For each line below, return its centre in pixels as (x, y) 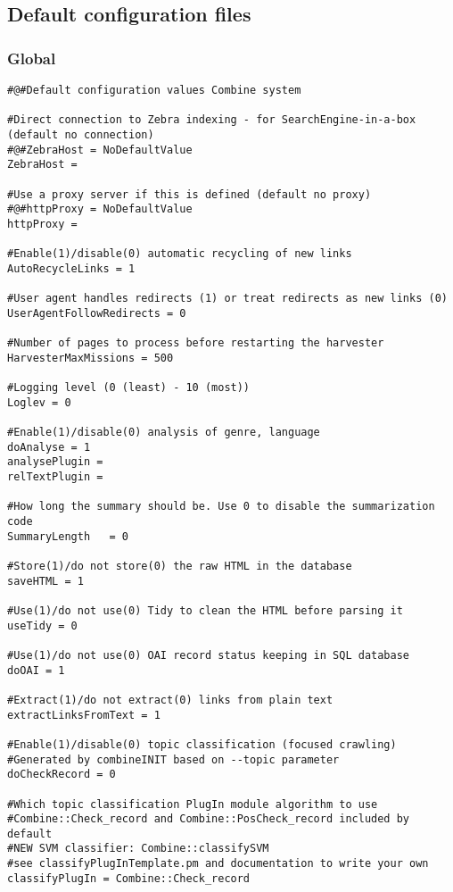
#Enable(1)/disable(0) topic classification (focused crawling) (202, 744)
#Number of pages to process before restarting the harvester (196, 343)
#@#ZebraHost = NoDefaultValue (100, 150)
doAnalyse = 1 (49, 447)
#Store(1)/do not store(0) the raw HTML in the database (180, 566)
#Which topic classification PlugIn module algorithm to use (193, 804)
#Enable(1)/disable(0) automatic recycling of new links (180, 254)
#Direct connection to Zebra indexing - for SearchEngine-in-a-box (212, 120)
